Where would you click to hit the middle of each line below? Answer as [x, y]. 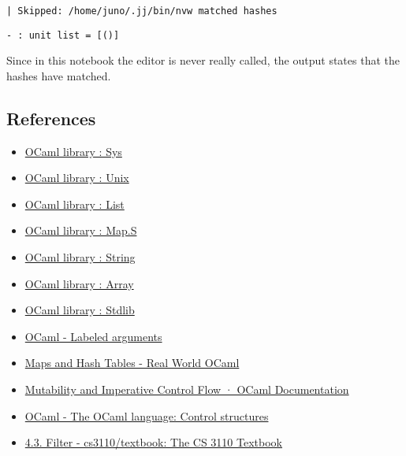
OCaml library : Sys [73, 151]
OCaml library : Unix [77, 178]
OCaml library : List [74, 204]
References [51, 118]
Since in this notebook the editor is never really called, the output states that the [203, 60]
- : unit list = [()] [63, 35]
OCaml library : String [80, 257]
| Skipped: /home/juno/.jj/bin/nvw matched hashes [142, 11]
